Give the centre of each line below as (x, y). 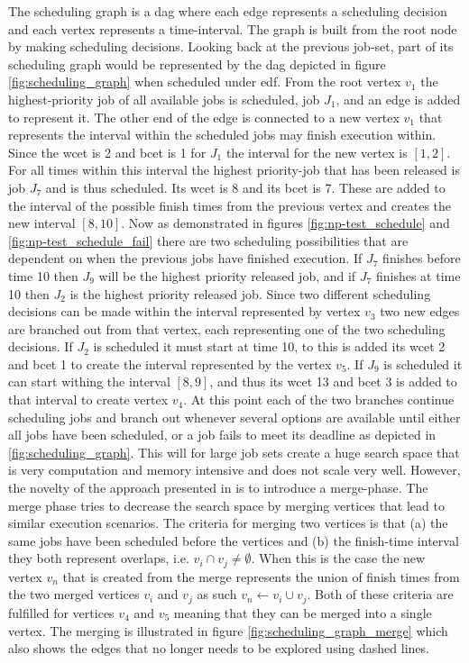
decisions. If (41, 346)
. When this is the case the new (338, 558)
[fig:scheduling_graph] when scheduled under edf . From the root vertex (205, 82)
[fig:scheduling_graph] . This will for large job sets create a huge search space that (234, 452)
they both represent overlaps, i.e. (99, 558)
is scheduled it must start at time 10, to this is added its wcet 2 (269, 346)
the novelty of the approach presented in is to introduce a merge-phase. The (218, 488)
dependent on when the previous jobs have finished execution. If (185, 258)
